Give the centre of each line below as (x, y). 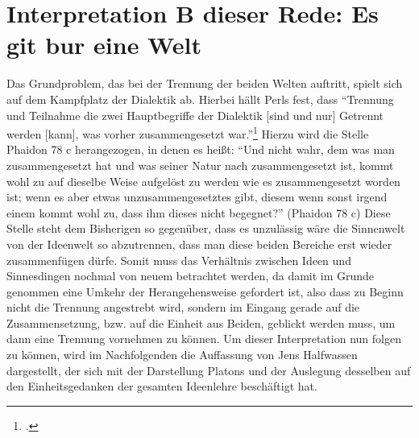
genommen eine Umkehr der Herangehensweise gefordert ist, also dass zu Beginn (205, 291)
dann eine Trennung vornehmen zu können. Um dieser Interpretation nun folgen (204, 339)
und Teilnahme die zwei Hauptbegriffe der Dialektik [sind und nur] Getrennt (195, 115)
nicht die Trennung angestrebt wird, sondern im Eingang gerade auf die (183, 307)
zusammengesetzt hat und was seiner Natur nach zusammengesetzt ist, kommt (200, 165)
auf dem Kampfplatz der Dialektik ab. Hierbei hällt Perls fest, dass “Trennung (200, 99)
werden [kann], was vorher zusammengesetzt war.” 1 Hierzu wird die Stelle (188, 132)
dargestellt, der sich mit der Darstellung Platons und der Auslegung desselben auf (209, 370)
